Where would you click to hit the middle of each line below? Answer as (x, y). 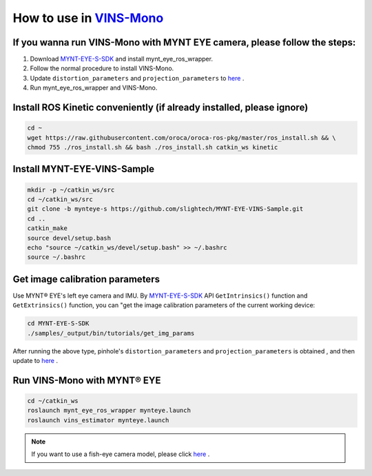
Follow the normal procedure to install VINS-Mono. (102, 68)
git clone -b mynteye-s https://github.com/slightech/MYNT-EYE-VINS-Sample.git (165, 209)
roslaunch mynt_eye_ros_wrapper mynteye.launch (109, 411)
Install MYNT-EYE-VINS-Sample (84, 169)
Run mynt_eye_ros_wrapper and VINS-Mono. (94, 88)
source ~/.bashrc (56, 257)
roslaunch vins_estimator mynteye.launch (98, 420)
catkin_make (48, 228)
